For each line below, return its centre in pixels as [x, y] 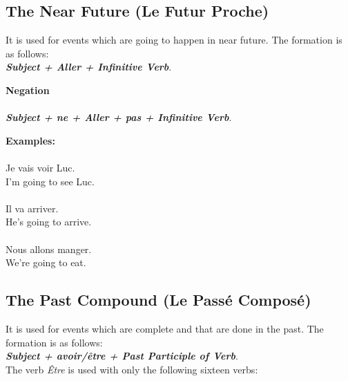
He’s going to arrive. [49, 222]
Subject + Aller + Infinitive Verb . [89, 67]
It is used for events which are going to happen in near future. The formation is [174, 40]
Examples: [30, 140]
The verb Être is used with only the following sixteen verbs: [132, 369]
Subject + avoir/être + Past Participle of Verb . [122, 356]
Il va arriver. [32, 208]
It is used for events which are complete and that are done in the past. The [165, 328]
